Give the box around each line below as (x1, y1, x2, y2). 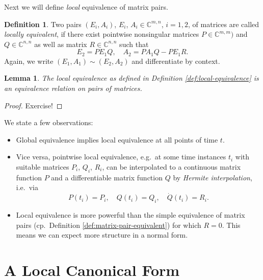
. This (222, 219, 241, 230)
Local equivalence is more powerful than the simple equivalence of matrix (16, 209, 245, 220)
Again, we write (4, 55, 54, 66)
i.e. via (16, 182, 38, 193)
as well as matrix (34, 38, 87, 49)
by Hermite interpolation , (173, 172, 252, 182)
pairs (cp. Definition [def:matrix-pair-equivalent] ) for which (16, 219, 201, 230)
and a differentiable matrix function (51, 172, 163, 182)
